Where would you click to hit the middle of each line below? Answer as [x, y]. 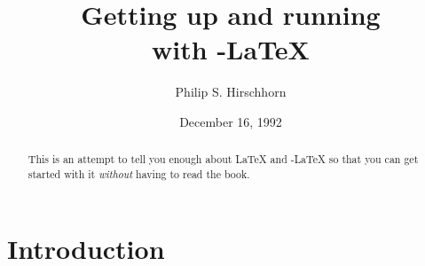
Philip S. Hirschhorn [231, 92]
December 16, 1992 [231, 121]
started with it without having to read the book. [139, 173]
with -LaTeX [231, 49]
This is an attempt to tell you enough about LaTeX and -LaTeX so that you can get [223, 159]
